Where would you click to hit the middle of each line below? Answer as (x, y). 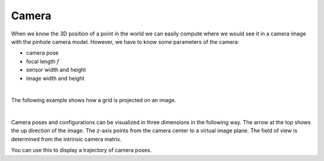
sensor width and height (56, 70)
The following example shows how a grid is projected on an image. (94, 100)
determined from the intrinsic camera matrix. (66, 139)
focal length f (43, 61)
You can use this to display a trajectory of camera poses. (82, 150)
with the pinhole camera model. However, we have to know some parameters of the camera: (125, 41)
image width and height (55, 78)
